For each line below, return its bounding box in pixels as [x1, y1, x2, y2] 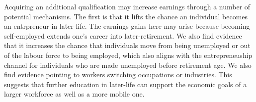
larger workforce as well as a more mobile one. [4, 89, 145, 99]
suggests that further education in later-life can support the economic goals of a [4, 79, 247, 89]
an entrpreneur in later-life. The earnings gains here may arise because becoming [4, 21, 250, 31]
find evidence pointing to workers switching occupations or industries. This [4, 69, 232, 80]
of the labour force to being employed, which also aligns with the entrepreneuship [4, 50, 253, 60]
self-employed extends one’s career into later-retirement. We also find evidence [4, 30, 242, 41]
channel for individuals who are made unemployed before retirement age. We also [4, 59, 252, 70]
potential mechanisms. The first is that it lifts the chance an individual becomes [4, 11, 248, 21]
